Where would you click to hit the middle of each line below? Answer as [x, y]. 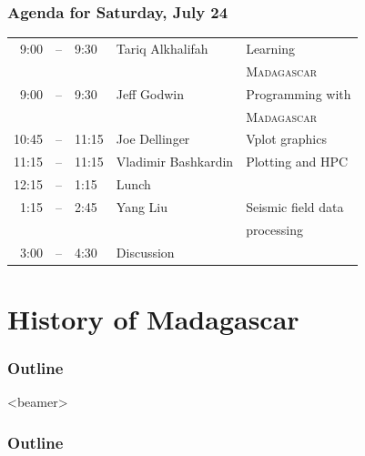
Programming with [299, 93]
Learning [271, 48]
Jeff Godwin [150, 93]
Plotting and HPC [297, 162]
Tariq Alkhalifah [162, 48]
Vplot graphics [286, 139]
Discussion [145, 252]
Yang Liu [142, 206]
